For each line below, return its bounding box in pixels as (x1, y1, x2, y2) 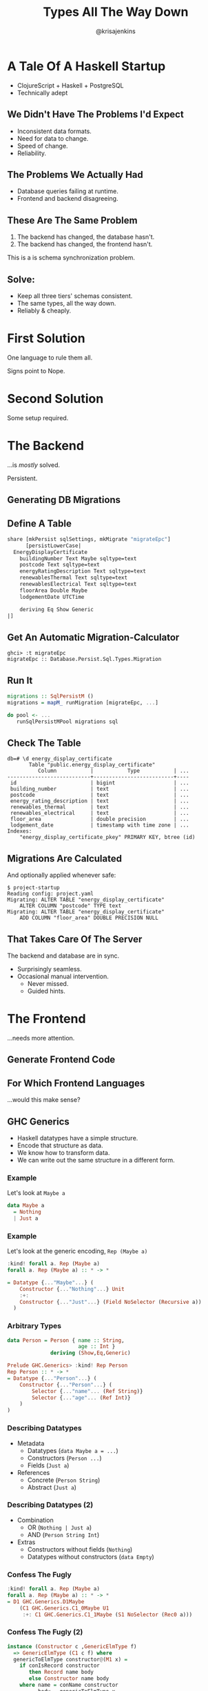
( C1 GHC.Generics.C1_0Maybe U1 (19, 1605, 110, 1612)
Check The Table (7, 737, 81, 749)
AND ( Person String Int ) (27, 1530, 100, 1539)
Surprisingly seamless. (17, 965, 82, 973)
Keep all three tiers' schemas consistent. (17, 291, 133, 300)
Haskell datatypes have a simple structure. (17, 1134, 138, 1142)
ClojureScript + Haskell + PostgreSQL (17, 81, 124, 90)
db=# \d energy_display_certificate (7, 755, 112, 762)
